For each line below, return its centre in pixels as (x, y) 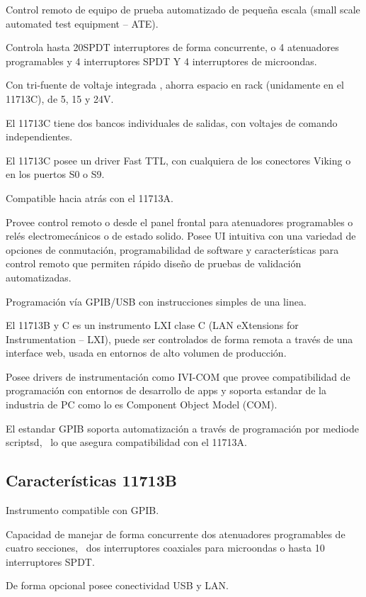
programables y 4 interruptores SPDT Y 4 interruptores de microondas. (161, 61)
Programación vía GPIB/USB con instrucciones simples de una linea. (156, 301)
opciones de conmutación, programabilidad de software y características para (172, 249)
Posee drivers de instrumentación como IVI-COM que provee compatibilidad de (178, 376)
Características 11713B (91, 480)
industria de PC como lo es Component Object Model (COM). (142, 404)
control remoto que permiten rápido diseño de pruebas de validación (154, 263)
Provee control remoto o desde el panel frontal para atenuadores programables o (179, 222)
